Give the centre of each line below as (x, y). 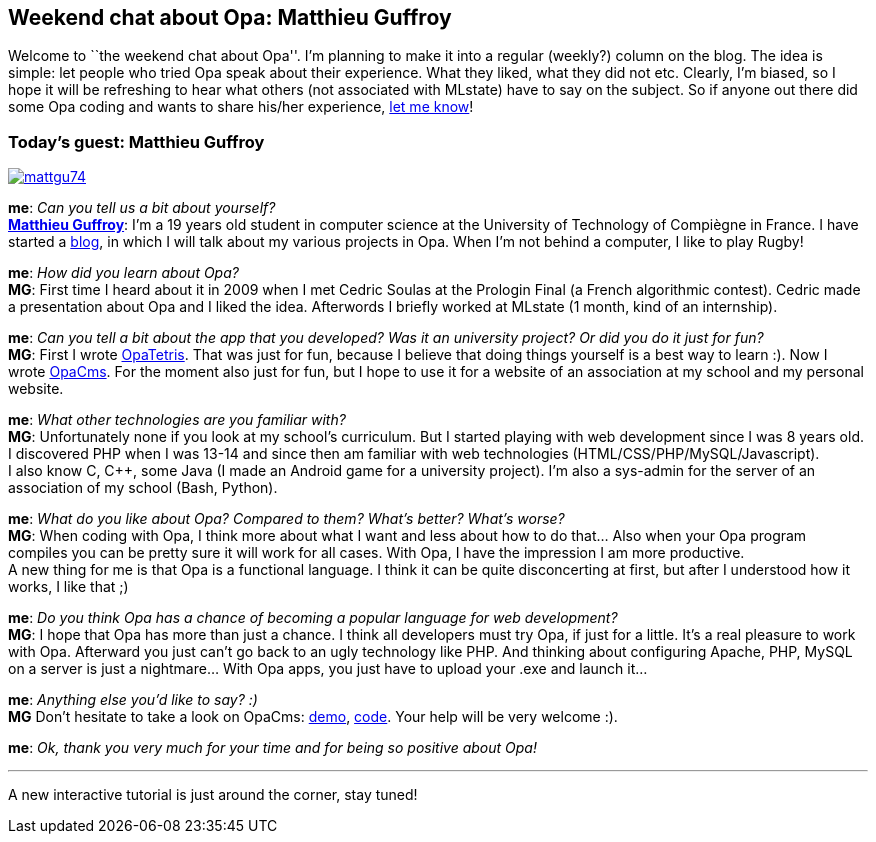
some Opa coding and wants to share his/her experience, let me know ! (241, 107)
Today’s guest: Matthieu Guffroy (136, 141)
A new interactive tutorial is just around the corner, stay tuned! (213, 795)
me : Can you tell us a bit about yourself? (142, 208)
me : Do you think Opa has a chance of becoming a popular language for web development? (313, 618)
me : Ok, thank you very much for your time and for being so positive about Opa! (272, 748)
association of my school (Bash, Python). (143, 488)
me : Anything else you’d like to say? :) (133, 700)
